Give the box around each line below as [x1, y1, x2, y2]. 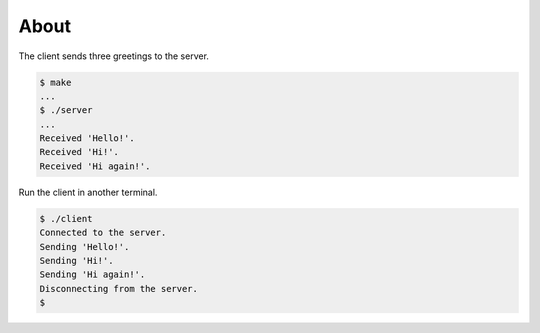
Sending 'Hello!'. [39, 241, 130, 252]
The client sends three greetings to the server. [18, 50, 210, 62]
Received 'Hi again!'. [39, 160, 151, 172]
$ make [39, 76, 72, 88]
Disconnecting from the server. [39, 283, 199, 294]
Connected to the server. [39, 227, 167, 239]
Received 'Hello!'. [39, 133, 135, 144]
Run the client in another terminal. [18, 186, 158, 198]
